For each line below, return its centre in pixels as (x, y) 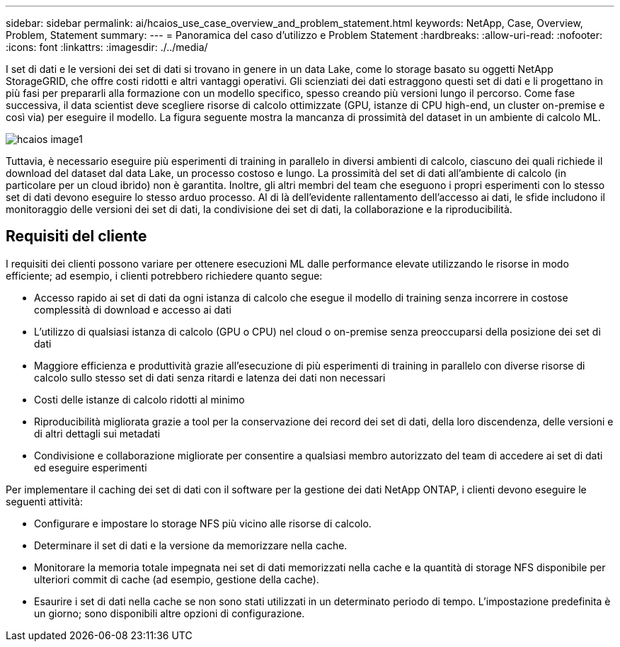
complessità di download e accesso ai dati (133, 309)
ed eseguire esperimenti (91, 467)
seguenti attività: (44, 501)
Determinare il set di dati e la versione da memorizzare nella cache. (191, 545)
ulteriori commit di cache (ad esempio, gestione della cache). (177, 579)
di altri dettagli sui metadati (97, 433)
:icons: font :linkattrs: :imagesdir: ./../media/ (107, 47)
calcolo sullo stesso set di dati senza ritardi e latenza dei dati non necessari (210, 377)
